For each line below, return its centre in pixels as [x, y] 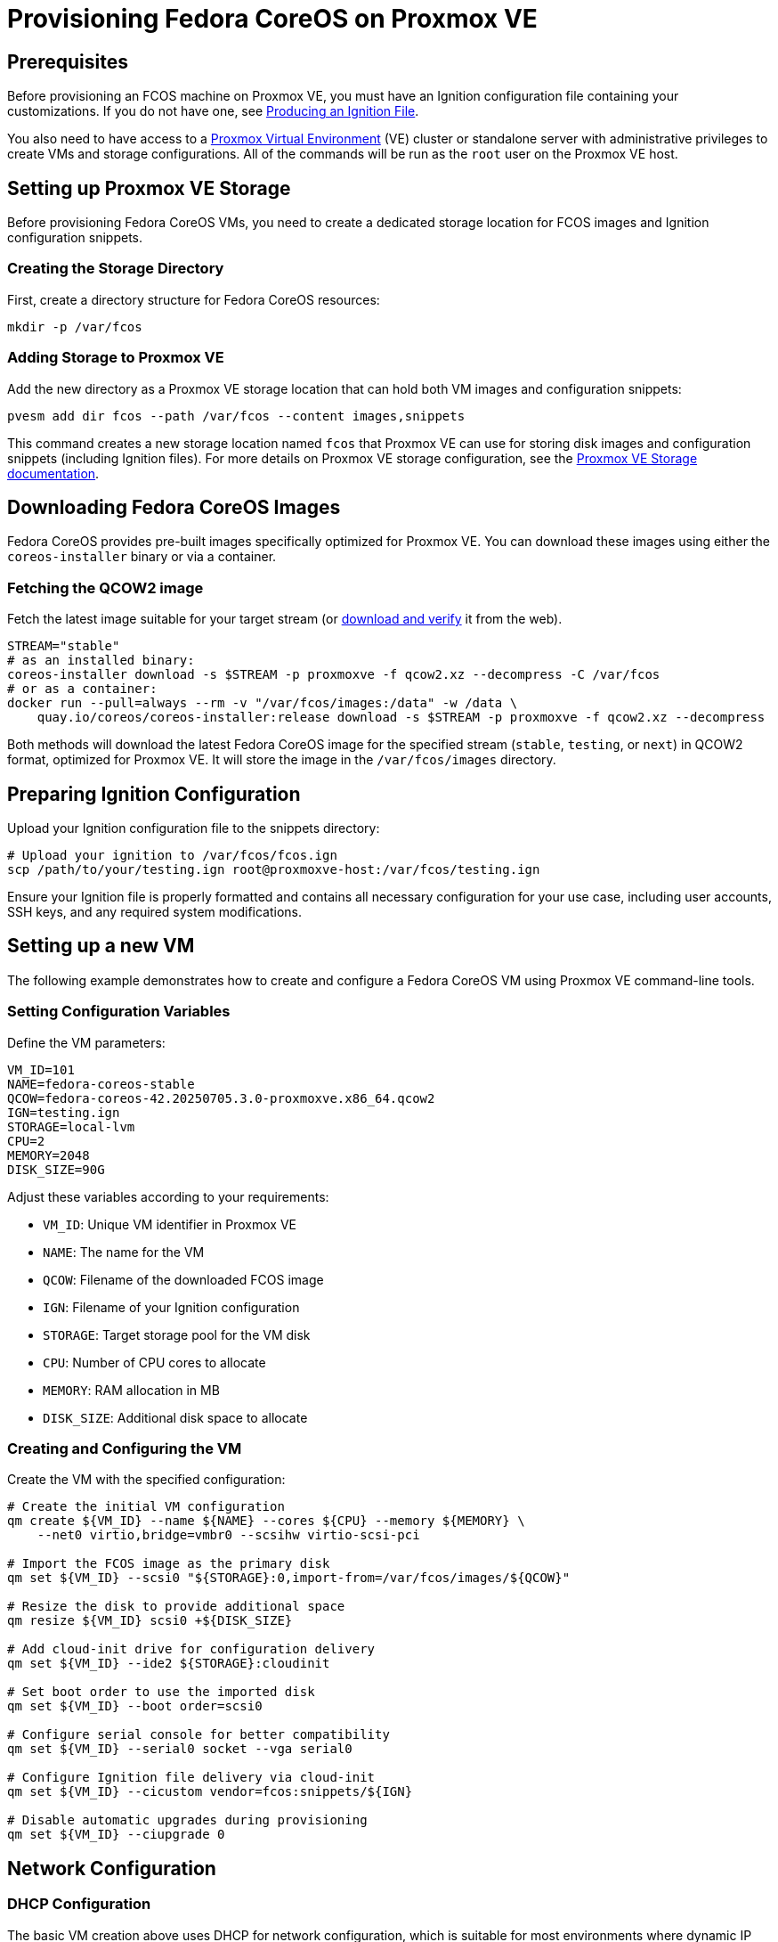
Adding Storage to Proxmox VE [116, 358]
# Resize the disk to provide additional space [176, 1607]
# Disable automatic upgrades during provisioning [187, 1820]
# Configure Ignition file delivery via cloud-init [191, 1778]
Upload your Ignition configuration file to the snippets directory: [194, 828]
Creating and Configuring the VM [125, 1448]
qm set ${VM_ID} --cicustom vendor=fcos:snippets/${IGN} [210, 1792]
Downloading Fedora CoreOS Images [174, 507]
